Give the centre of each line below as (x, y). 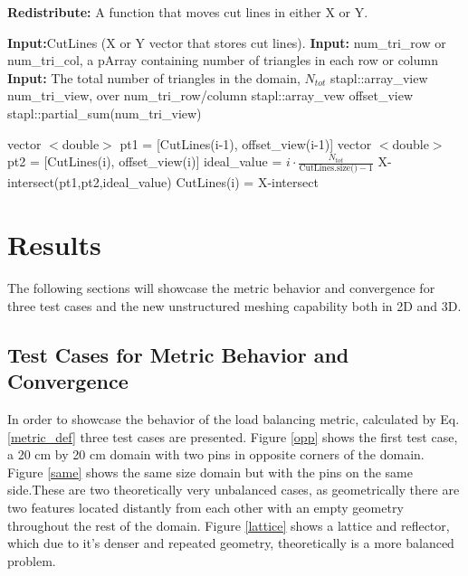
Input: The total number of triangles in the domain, (154, 77)
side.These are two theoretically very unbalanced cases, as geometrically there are (234, 490)
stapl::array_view (379, 77)
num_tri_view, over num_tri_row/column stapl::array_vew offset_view (210, 95)
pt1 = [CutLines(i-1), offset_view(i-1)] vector (246, 143)
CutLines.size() (328, 169)
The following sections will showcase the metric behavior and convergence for (221, 288)
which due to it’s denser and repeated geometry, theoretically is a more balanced (231, 543)
